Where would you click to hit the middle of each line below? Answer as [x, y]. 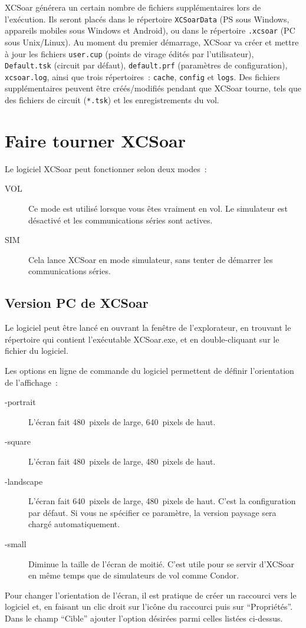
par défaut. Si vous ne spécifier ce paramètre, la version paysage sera [152, 512]
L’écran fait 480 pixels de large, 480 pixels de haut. [122, 461]
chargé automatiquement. [74, 524]
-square [18, 441]
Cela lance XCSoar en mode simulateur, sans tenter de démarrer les [151, 259]
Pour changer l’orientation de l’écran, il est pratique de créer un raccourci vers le [151, 595]
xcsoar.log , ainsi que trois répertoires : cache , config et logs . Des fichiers [142, 76]
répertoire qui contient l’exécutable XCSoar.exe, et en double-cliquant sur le [142, 339]
